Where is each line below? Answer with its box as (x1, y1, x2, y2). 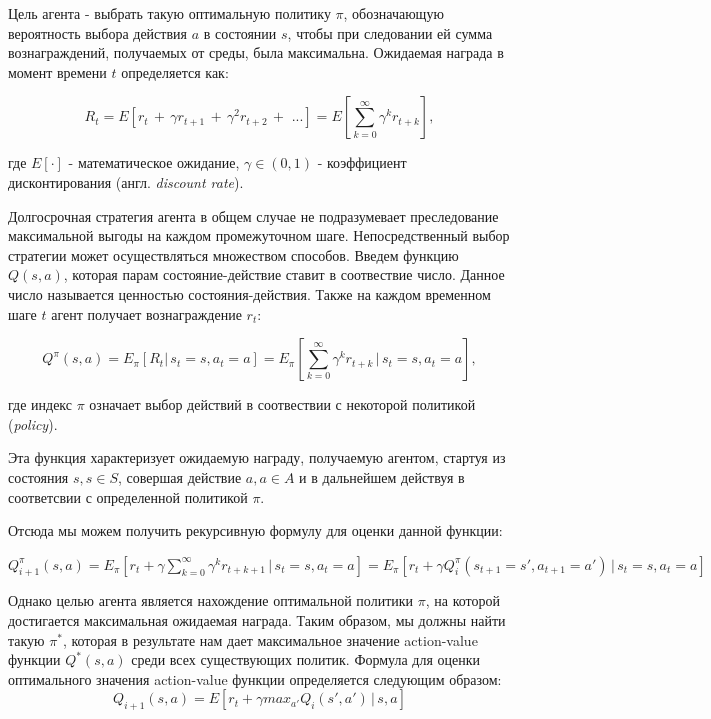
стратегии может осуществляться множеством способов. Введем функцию (8, 244, 459, 265)
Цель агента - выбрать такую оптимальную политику (8, 3, 331, 23)
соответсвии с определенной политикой (8, 486, 248, 507)
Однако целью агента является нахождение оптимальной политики (8, 590, 414, 611)
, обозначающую (343, 3, 444, 23)
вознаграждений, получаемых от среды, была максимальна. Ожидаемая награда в (8, 42, 504, 63)
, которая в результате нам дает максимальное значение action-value (62, 629, 478, 650)
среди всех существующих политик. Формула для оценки (131, 649, 481, 670)
